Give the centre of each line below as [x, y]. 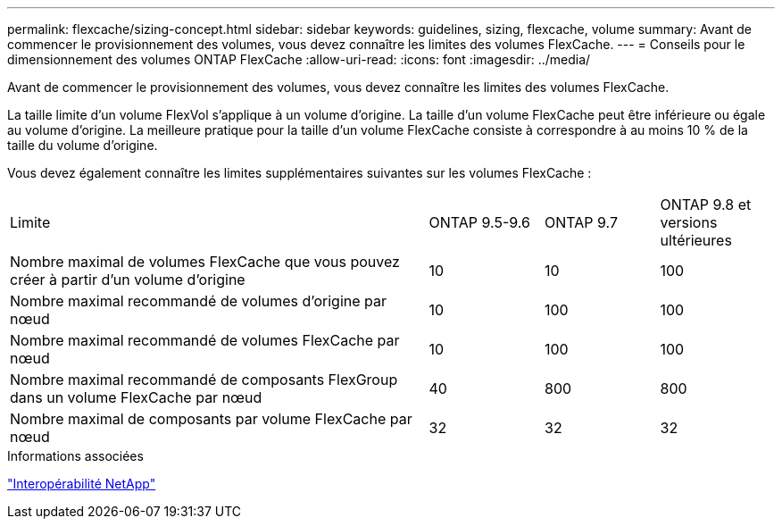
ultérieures [696, 240]
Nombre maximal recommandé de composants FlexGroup [204, 380]
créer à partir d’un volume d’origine [128, 280]
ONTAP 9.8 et [706, 205]
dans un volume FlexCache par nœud [136, 397]
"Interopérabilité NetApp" [82, 484]
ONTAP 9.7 [581, 222]
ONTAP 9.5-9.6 [479, 222]
